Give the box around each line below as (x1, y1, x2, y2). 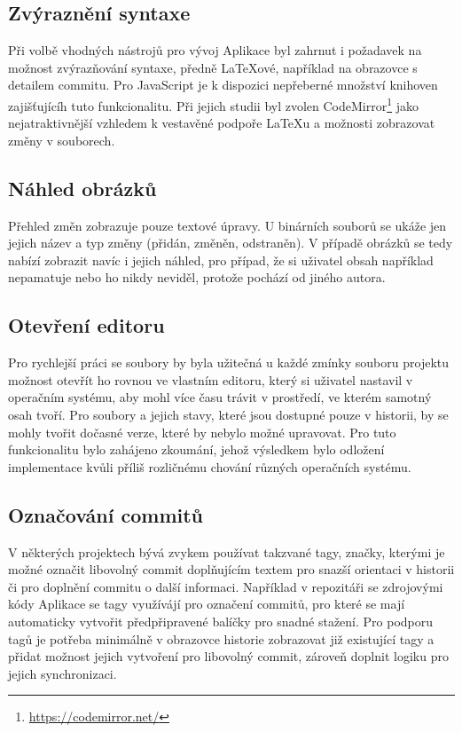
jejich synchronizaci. (8, 664, 117, 682)
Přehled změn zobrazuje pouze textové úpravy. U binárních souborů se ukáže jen (8, 216, 447, 234)
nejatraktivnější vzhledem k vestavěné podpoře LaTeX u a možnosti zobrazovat (8, 114, 435, 132)
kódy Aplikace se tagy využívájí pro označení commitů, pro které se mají (8, 594, 405, 613)
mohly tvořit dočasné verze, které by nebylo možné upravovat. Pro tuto (8, 422, 396, 441)
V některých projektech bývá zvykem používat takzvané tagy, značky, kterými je (8, 542, 445, 561)
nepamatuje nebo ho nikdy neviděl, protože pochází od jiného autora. (8, 268, 386, 287)
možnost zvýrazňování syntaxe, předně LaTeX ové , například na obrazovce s (8, 58, 418, 76)
